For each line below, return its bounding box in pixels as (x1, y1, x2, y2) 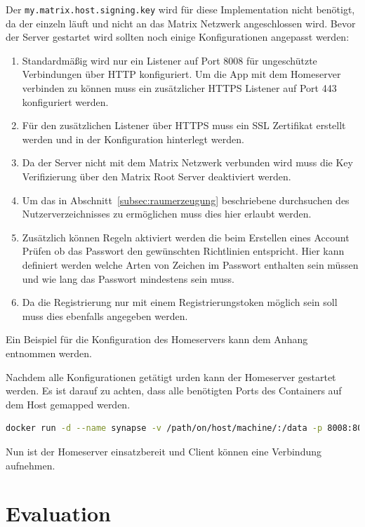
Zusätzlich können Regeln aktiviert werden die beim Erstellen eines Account (22, 229, 350, 244)
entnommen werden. (6, 345, 92, 360)
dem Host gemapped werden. (6, 396, 131, 411)
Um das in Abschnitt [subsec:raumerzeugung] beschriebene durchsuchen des (22, 192, 350, 207)
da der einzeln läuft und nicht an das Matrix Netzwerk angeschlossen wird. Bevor (6, 15, 356, 30)
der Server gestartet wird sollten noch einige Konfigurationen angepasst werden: (6, 29, 350, 44)
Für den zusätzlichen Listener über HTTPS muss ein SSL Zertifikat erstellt (22, 118, 346, 133)
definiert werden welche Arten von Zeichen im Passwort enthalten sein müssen (22, 257, 359, 272)
